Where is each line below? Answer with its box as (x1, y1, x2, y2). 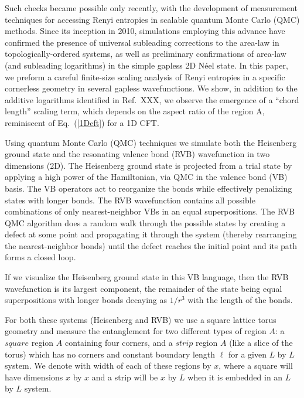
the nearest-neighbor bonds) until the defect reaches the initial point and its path (5, 239, 298, 251)
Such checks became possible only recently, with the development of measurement (5, 2, 298, 13)
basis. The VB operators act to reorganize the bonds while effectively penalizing (5, 182, 292, 194)
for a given (228, 348, 267, 360)
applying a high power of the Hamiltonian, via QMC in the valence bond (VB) (5, 171, 288, 183)
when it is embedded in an (187, 370, 283, 383)
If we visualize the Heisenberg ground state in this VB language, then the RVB (5, 271, 289, 283)
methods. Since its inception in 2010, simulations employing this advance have (5, 25, 285, 37)
